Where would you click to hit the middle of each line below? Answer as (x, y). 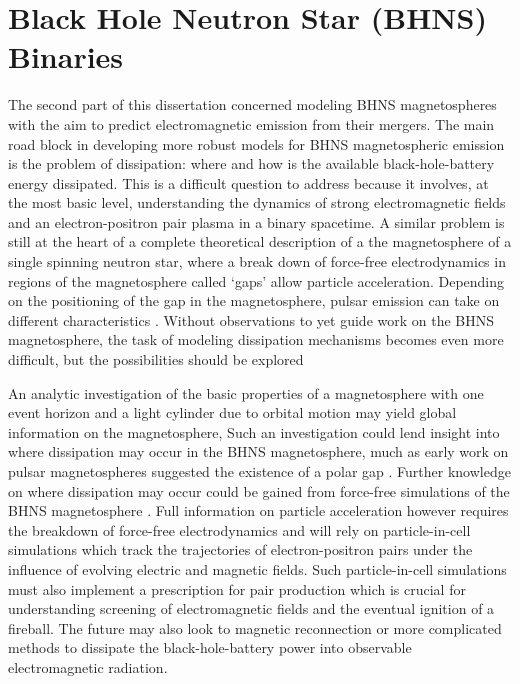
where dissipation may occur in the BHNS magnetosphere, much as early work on (258, 451)
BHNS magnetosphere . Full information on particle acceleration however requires (258, 510)
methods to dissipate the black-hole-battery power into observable (210, 647)
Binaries (66, 56)
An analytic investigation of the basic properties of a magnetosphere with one (246, 392)
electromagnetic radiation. (88, 666)
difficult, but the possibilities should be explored (156, 359)
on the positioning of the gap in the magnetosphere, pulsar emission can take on (254, 300)
